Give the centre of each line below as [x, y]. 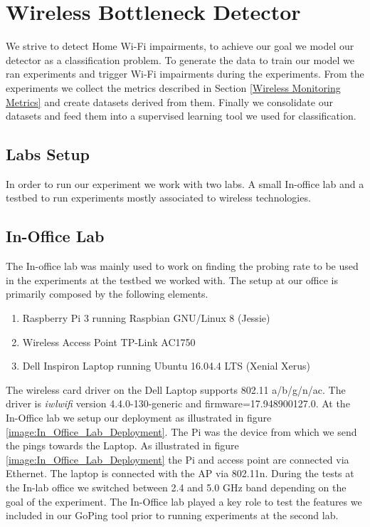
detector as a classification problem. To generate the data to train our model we [180, 59]
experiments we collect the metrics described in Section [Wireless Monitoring [173, 87]
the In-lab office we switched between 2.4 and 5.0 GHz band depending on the [176, 487]
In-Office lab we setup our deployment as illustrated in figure [139, 418]
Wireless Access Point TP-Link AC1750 [109, 341]
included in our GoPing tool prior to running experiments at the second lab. [172, 515]
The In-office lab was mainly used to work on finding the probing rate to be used [182, 266]
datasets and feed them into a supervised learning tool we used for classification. [181, 116]
